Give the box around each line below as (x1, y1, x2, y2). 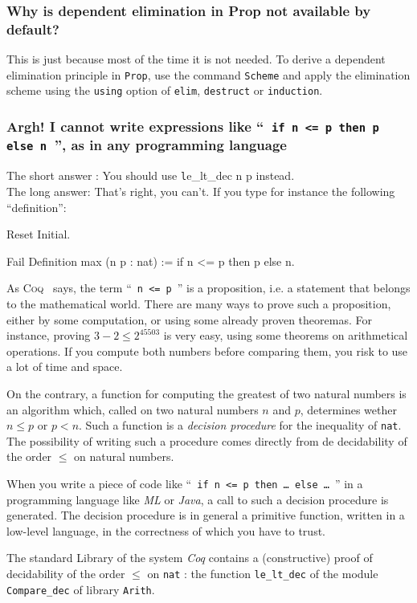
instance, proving (6, 327, 91, 344)
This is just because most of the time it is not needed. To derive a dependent (6, 51, 386, 67)
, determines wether (300, 401, 397, 418)
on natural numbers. (74, 448, 174, 465)
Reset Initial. (6, 226, 71, 242)
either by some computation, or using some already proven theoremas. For (6, 311, 372, 328)
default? (6, 18, 59, 39)
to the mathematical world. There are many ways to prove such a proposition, (6, 295, 391, 312)
